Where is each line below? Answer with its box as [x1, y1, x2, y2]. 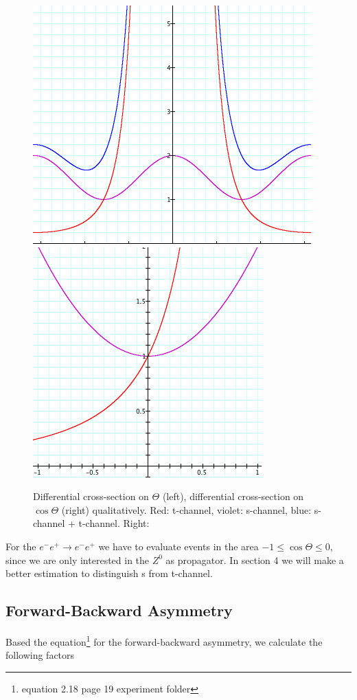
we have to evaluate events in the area [98, 539, 259, 553]
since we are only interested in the [5, 552, 150, 567]
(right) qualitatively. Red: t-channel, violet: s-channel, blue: [61, 502, 312, 517]
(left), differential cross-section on [162, 489, 304, 504]
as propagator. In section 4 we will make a [165, 552, 344, 567]
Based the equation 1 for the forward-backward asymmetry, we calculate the [5, 632, 323, 648]
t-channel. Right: [78, 516, 150, 530]
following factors [5, 648, 75, 662]
